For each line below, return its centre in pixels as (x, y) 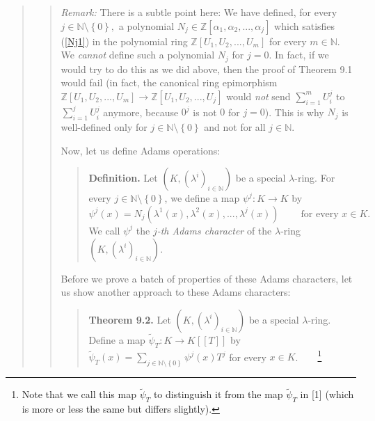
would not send (258, 96)
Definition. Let (123, 178)
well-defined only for (104, 127)
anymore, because (141, 112)
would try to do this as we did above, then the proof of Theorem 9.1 (207, 69)
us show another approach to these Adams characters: (176, 292)
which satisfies (305, 25)
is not (205, 112)
